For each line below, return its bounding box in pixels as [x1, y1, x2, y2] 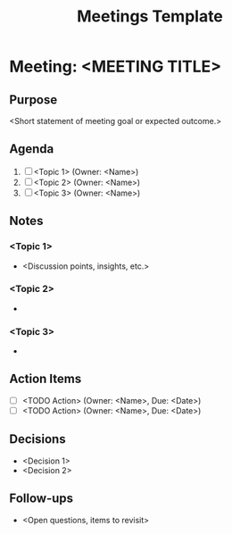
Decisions [9, 431, 66, 447]
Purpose [9, 92, 58, 107]
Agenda [9, 141, 54, 157]
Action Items [9, 371, 82, 387]
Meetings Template [77, 6, 223, 27]
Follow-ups [9, 491, 74, 506]
